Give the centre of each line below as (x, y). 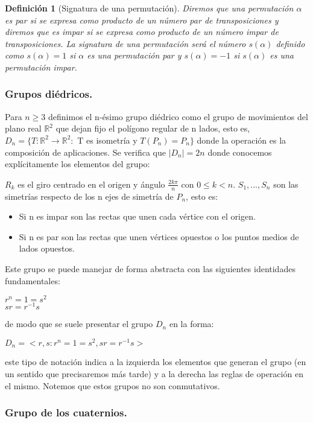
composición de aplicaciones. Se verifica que (85, 152)
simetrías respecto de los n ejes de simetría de (89, 196)
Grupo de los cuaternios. (66, 412)
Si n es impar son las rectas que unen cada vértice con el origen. (137, 216)
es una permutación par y (134, 55)
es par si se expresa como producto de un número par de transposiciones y (142, 20)
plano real (23, 128)
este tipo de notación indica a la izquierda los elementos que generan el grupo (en (156, 362)
